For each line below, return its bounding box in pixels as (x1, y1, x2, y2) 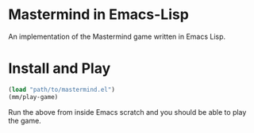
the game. (8, 116, 41, 125)
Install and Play (8, 59, 111, 78)
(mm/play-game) (8, 93, 59, 101)
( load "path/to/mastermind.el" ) (8, 85, 115, 93)
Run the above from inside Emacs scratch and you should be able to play (8, 107, 247, 116)
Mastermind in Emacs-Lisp (8, 6, 189, 24)
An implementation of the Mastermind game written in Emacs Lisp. (8, 32, 226, 41)
